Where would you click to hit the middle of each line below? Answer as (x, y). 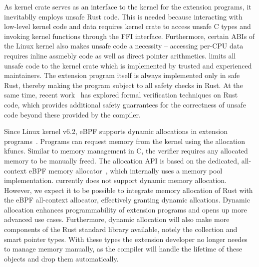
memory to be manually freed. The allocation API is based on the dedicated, (122, 160)
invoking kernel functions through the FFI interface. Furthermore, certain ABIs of (129, 36)
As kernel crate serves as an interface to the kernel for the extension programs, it (128, 6)
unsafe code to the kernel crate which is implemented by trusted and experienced (128, 65)
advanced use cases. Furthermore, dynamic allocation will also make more (117, 219)
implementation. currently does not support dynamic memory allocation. (116, 180)
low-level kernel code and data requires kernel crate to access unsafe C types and (128, 26)
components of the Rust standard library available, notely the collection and (121, 229)
